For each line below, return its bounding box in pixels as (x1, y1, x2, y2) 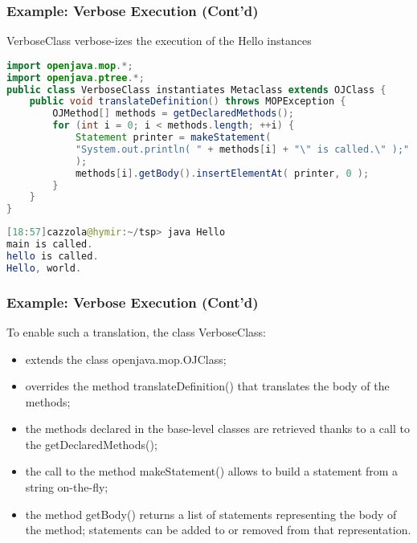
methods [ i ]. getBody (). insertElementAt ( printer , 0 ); (75, 167, 370, 179)
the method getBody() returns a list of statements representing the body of (25, 505, 397, 522)
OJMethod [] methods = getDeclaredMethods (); (52, 108, 294, 120)
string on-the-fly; (25, 479, 108, 496)
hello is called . (6, 250, 99, 262)
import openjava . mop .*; (6, 59, 133, 71)
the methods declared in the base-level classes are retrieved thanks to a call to (25, 420, 410, 437)
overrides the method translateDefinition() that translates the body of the (25, 378, 390, 394)
